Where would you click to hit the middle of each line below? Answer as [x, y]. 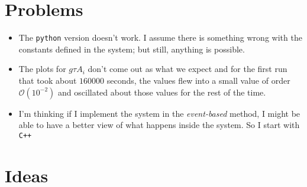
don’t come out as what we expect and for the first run [188, 69]
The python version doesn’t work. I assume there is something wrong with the [160, 37]
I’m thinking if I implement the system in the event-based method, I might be [159, 113]
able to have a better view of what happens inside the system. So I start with [159, 125]
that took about [48, 80]
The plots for [42, 69]
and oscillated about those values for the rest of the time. [162, 92]
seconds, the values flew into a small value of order [198, 80]
